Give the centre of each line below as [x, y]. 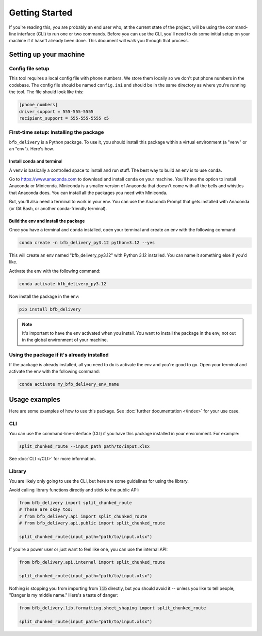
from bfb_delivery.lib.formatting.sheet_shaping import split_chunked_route [113, 608]
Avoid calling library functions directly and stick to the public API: [74, 490]
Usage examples [35, 400]
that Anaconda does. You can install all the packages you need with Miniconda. [88, 193]
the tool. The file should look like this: [46, 92]
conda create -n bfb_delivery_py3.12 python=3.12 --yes [87, 242]
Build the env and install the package [47, 221]
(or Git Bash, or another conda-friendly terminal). [58, 208]
